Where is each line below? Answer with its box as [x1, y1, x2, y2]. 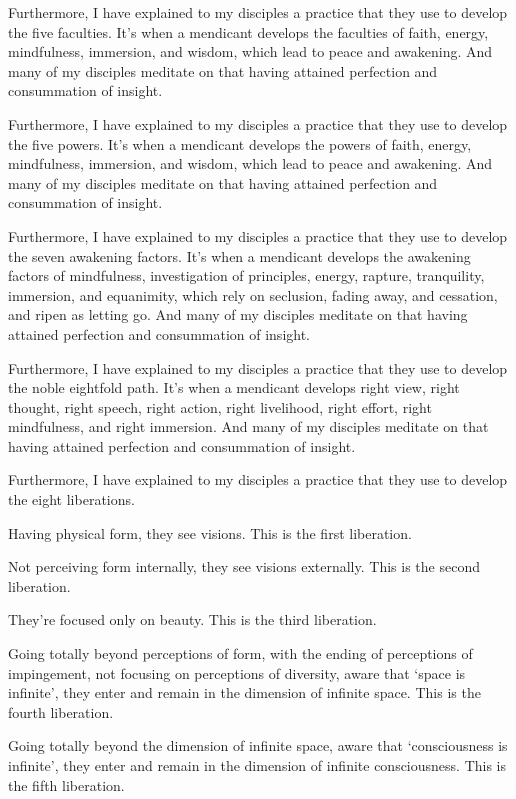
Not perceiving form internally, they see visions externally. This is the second [8, 556, 480, 577]
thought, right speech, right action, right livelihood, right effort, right [8, 396, 432, 417]
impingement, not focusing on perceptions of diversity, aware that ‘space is [8, 662, 466, 683]
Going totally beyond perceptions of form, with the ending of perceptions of [8, 643, 473, 664]
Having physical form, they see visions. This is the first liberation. [8, 522, 412, 543]
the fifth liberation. [8, 774, 125, 795]
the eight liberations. [8, 489, 135, 510]
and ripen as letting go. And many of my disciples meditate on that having [8, 304, 468, 325]
